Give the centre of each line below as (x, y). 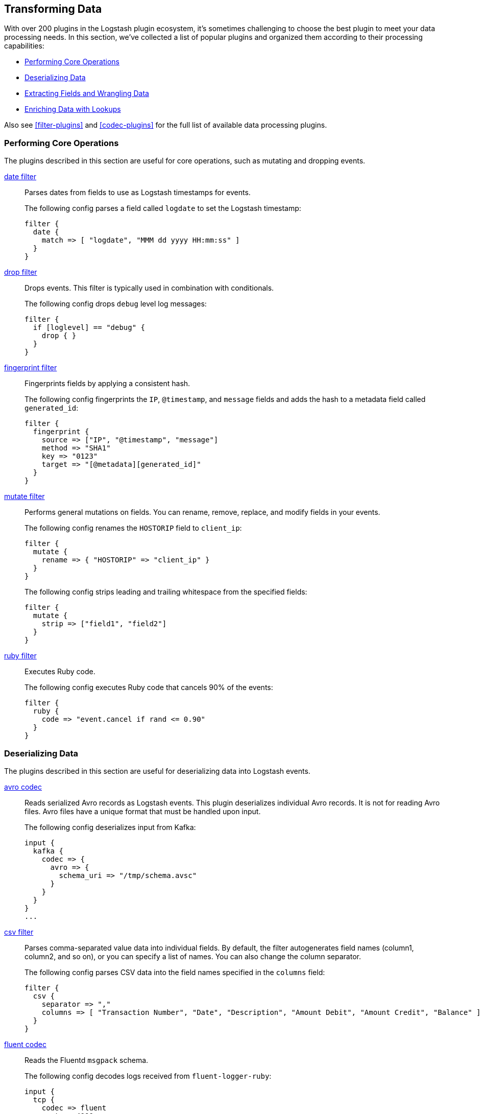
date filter (20, 177)
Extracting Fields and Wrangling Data (87, 93)
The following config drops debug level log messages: (116, 304)
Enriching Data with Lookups (73, 109)
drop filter (21, 272)
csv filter (19, 932)
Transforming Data (53, 9)
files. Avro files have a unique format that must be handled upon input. (143, 811)
